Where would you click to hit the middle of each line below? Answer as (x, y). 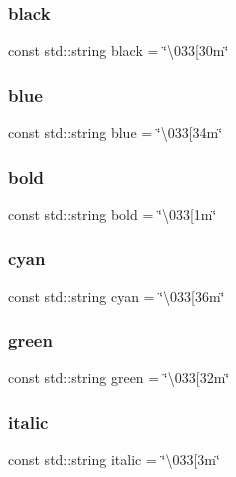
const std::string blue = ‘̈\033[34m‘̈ (115, 132)
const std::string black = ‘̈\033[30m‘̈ (118, 50)
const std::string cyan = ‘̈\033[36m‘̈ (116, 295)
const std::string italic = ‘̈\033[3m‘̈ (114, 459)
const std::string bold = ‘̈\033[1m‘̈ (112, 213)
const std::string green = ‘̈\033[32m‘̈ (119, 377)
